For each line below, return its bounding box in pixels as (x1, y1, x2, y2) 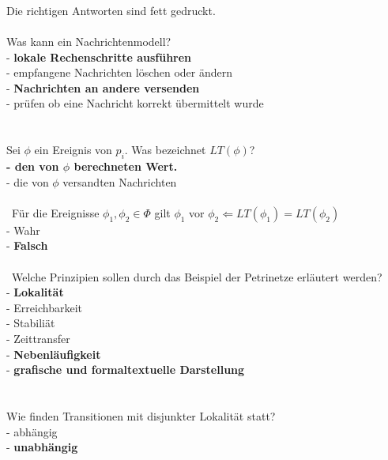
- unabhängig (6, 439, 78, 455)
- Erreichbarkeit (6, 299, 82, 315)
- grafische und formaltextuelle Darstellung (6, 361, 245, 378)
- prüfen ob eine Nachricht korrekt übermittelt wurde (6, 95, 264, 111)
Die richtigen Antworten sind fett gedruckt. (6, 2, 216, 18)
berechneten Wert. (73, 158, 178, 175)
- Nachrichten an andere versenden (6, 79, 200, 96)
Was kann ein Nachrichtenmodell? (6, 33, 171, 50)
